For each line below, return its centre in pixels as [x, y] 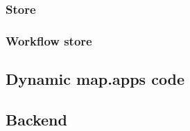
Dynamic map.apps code [95, 79]
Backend [36, 119]
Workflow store [49, 40]
